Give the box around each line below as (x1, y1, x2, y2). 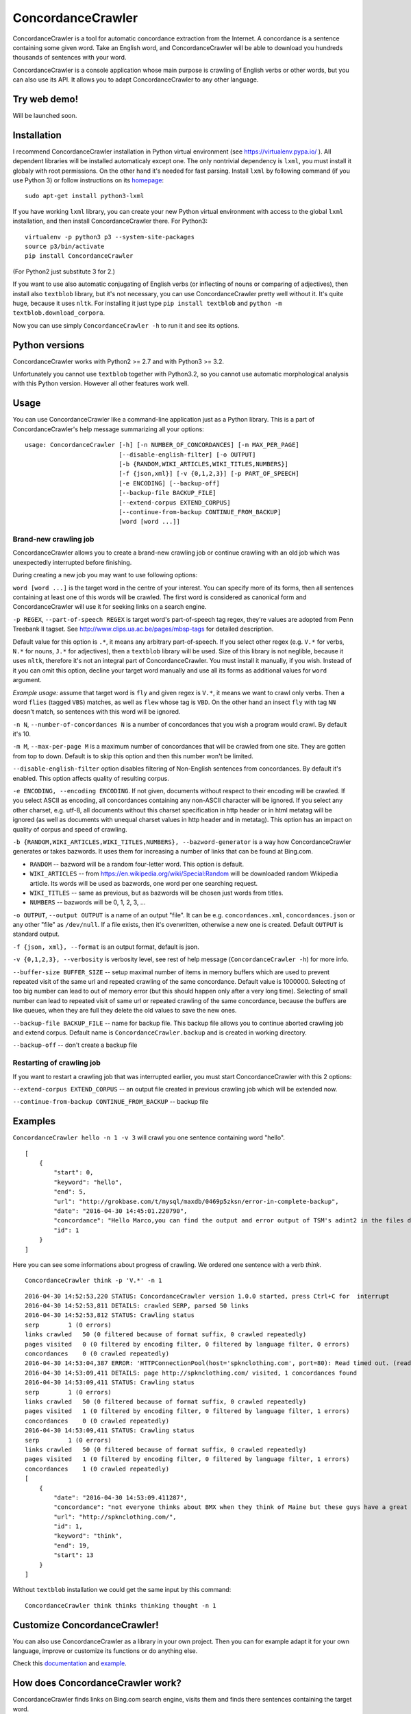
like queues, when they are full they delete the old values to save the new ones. (12, 1006, 237, 1015)
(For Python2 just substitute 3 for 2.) (12, 267, 116, 276)
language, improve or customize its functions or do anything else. (12, 1647, 198, 1655)
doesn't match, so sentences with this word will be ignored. (12, 708, 181, 716)
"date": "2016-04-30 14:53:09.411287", (53, 1493, 188, 1501)
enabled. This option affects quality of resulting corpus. (12, 774, 169, 782)
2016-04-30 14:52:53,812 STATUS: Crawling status (25, 1312, 195, 1319)
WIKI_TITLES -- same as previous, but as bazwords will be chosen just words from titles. (29, 889, 284, 897)
